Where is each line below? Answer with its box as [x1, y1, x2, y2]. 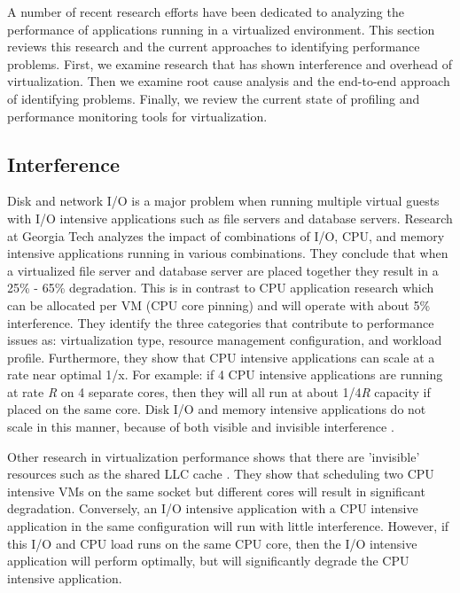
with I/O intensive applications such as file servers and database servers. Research [7, 208, 453, 227]
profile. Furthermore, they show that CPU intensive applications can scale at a [7, 347, 435, 366]
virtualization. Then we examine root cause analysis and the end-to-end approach [7, 72, 450, 90]
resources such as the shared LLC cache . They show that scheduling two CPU [7, 464, 434, 483]
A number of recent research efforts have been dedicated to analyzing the [7, 3, 404, 20]
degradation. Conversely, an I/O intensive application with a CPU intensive [7, 499, 418, 518]
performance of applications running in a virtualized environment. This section [7, 20, 435, 38]
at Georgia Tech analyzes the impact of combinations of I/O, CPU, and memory [7, 226, 445, 245]
